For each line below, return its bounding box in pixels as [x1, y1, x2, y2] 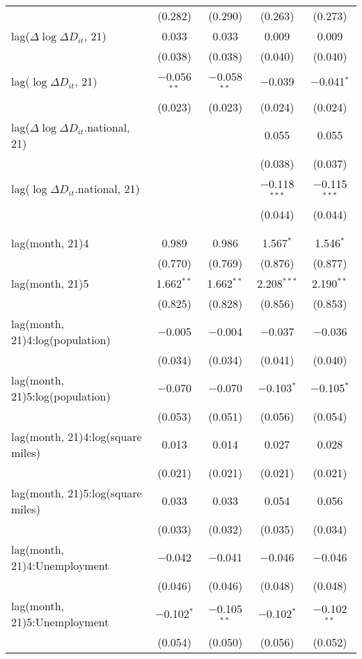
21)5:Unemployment [11, 613, 109, 630]
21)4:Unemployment [11, 557, 109, 573]
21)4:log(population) [11, 331, 111, 348]
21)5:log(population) [11, 387, 111, 404]
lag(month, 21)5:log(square [11, 484, 142, 501]
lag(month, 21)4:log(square [11, 428, 142, 444]
